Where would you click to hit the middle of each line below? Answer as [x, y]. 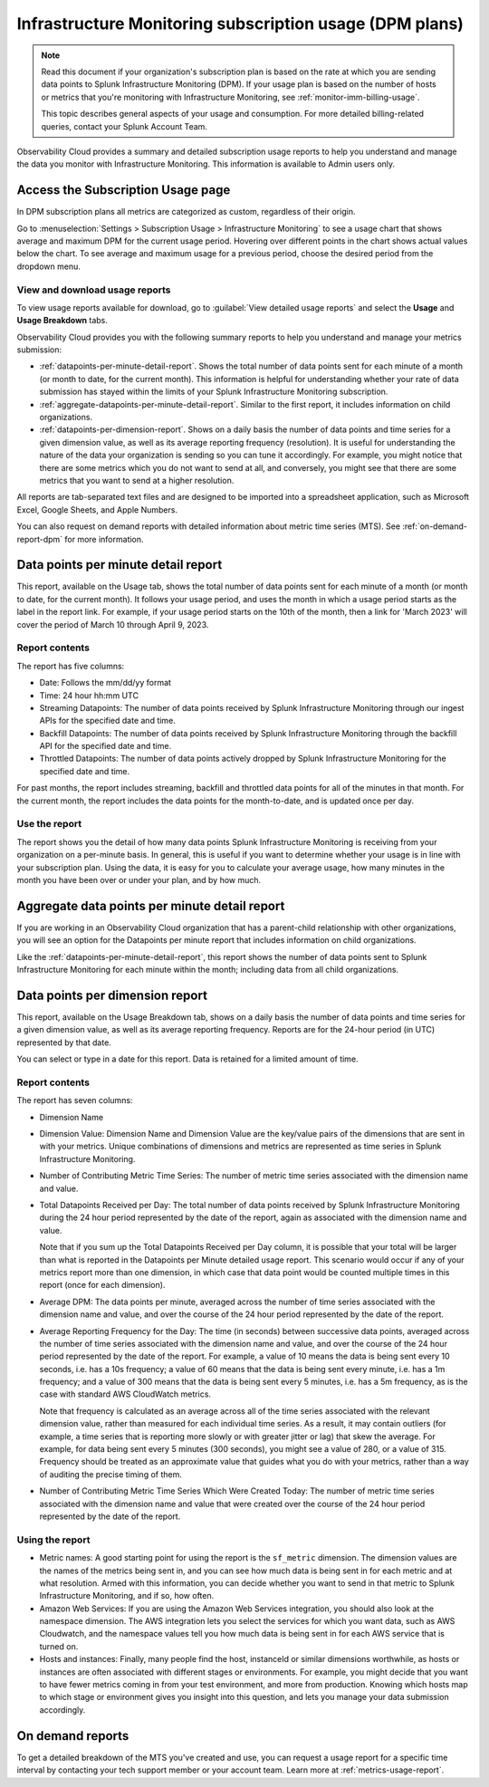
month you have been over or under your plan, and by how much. [139, 879]
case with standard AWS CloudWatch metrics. [125, 1394]
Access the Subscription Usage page [124, 190]
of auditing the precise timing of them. [111, 1474]
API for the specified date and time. [105, 746]
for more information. [104, 539]
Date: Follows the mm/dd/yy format [105, 683]
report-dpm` [40, 539]
